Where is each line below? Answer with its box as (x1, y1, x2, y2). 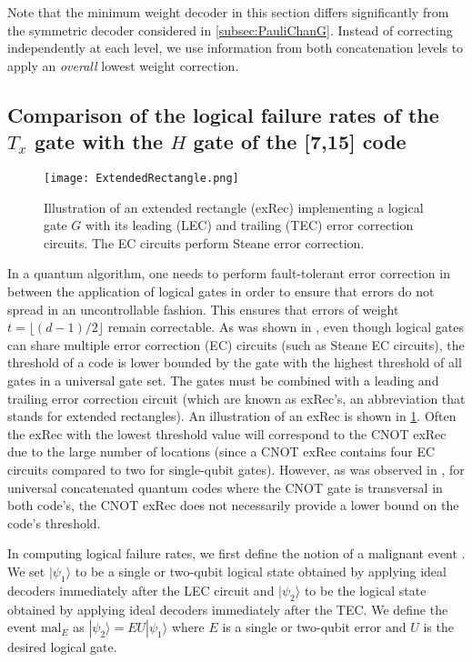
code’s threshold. (7, 513, 101, 532)
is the (423, 617, 454, 637)
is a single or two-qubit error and (222, 617, 407, 637)
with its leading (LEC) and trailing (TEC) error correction (85, 216, 414, 235)
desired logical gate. (7, 637, 117, 657)
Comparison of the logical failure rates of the (7, 100, 439, 128)
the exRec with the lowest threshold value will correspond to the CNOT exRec (7, 424, 447, 443)
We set (7, 561, 45, 580)
